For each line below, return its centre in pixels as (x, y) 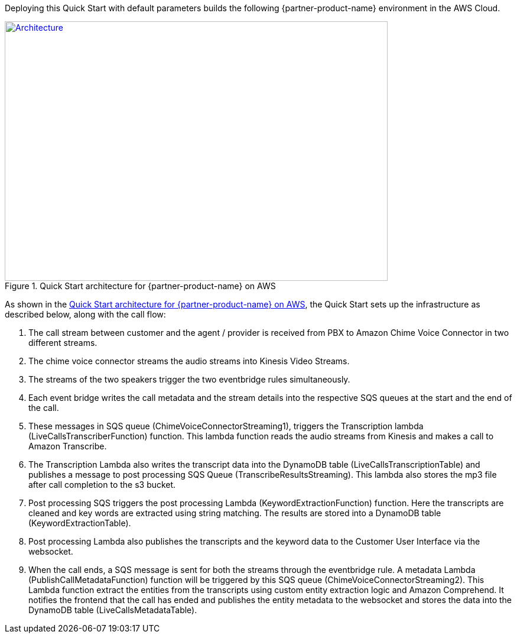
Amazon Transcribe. (68, 446)
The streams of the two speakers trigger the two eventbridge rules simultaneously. (189, 379)
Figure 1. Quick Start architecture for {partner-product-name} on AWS (140, 286)
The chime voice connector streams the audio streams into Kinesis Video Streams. (189, 361)
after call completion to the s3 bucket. (102, 485)
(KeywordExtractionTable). (80, 523)
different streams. (63, 343)
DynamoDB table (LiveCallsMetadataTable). (113, 610)
